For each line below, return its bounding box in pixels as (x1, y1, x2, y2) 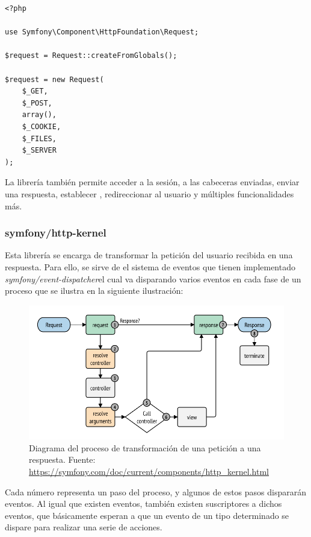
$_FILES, (22, 134, 57, 143)
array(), (22, 110, 57, 119)
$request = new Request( (5, 75, 104, 84)
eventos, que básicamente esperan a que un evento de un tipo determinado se (5, 509, 289, 521)
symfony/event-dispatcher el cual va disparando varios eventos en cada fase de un (5, 272, 301, 285)
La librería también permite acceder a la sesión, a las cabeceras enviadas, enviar (5, 176, 300, 188)
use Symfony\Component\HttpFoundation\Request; (5, 28, 199, 37)
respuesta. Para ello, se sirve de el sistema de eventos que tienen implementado (5, 260, 295, 273)
